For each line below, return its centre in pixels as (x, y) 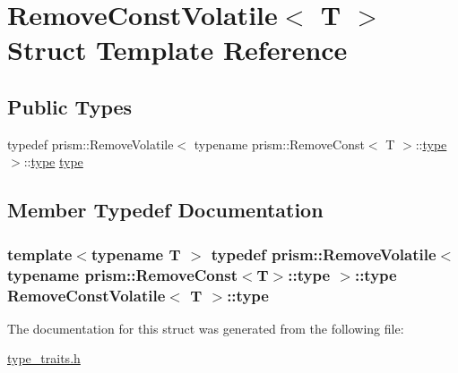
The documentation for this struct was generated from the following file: (206, 328)
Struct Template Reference (177, 50)
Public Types (70, 106)
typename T (136, 254)
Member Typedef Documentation (165, 210)
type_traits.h (44, 358)
